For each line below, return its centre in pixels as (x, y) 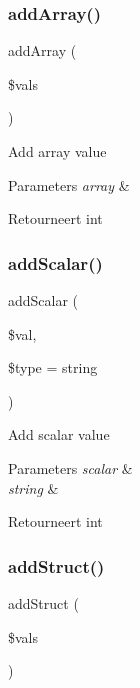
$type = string (53, 367)
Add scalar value (59, 434)
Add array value (57, 151)
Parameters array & (69, 184)
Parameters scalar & (70, 467)
